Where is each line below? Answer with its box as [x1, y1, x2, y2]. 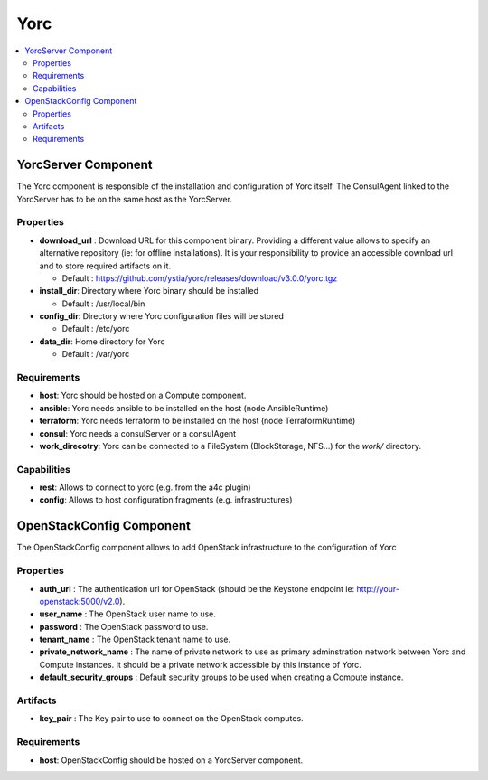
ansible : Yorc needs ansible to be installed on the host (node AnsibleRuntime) [39, 402, 329, 413]
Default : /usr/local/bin [61, 298, 145, 309]
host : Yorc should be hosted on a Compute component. [39, 390, 247, 401]
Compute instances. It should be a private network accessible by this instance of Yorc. [39, 659, 361, 670]
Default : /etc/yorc [61, 324, 130, 334]
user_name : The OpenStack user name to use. [39, 608, 217, 619]
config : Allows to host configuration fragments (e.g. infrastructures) [39, 494, 293, 505]
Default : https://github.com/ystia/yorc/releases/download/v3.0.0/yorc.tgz [61, 272, 338, 284]
